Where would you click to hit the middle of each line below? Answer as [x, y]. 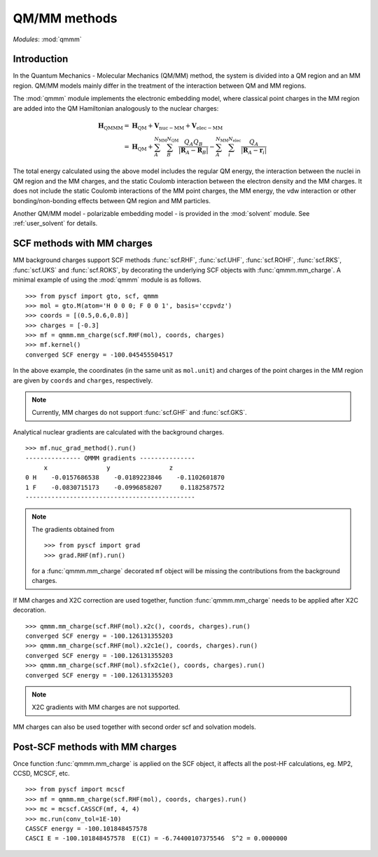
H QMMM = [114, 126]
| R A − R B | [194, 151]
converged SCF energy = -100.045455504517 [99, 355]
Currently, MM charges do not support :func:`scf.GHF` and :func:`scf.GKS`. [139, 413]
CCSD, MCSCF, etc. [41, 774]
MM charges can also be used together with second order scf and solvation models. [135, 727]
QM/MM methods [65, 18]
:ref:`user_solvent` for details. [55, 224]
